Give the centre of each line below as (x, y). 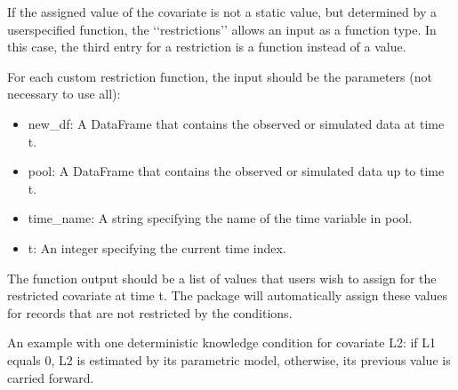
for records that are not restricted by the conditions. (150, 312)
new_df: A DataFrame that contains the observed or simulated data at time (236, 123)
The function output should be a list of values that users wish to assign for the (222, 278)
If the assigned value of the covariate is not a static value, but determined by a (222, 12)
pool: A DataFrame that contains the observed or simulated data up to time (236, 171)
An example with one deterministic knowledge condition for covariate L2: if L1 (222, 342)
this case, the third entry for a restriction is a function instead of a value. (207, 47)
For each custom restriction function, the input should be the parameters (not (220, 76)
